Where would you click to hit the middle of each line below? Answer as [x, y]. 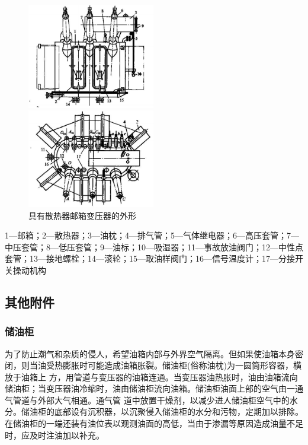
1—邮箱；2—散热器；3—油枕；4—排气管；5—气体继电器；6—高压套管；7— [152, 235]
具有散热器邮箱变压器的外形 [82, 215]
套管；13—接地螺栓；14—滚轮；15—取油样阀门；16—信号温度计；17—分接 [150, 258]
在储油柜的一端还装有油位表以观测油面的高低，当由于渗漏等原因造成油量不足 [154, 423]
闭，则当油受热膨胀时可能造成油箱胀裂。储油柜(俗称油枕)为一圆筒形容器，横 [153, 365]
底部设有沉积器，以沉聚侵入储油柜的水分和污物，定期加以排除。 [179, 411]
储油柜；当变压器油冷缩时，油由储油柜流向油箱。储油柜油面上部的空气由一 [150, 388]
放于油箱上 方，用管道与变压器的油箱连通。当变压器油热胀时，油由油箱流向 [151, 376]
